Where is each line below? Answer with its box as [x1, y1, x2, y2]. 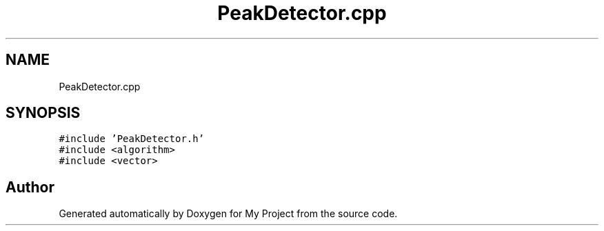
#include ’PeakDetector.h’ [59, 133, 205, 145]
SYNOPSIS [6, 104, 81, 122]
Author [6, 178, 54, 196]
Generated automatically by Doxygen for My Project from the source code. [59, 208, 398, 220]
